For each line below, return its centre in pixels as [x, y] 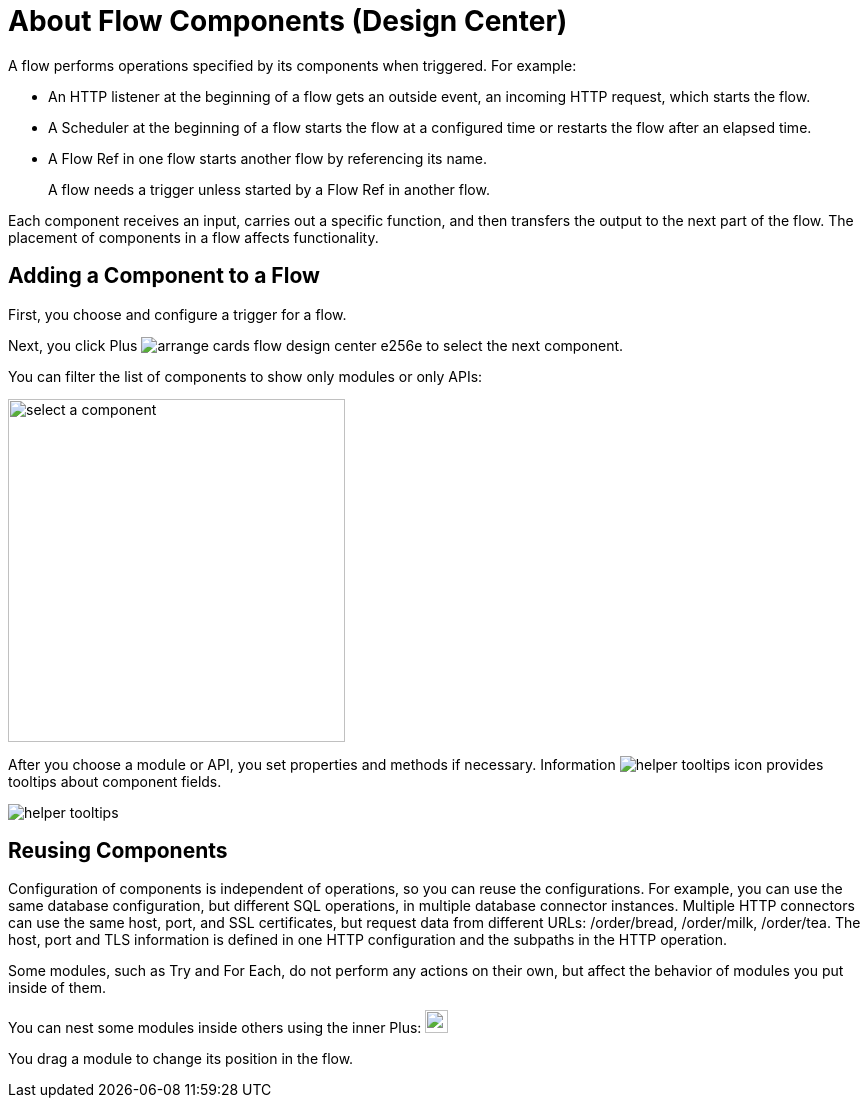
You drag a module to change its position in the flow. [181, 1059]
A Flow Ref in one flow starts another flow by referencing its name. [268, 158]
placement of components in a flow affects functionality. [193, 237]
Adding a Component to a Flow [164, 276]
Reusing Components [118, 851]
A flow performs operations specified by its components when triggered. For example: [292, 65]
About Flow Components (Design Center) [288, 21]
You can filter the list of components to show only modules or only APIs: [245, 376]
